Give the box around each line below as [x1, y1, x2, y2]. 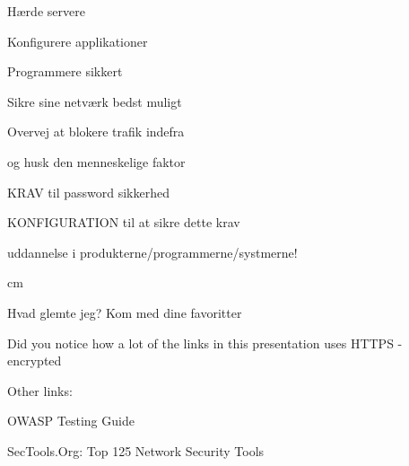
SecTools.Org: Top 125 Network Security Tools [7, 441, 265, 460]
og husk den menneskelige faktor [7, 152, 186, 171]
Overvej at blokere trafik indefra [7, 122, 185, 141]
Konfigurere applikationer [7, 31, 148, 50]
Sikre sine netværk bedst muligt [7, 92, 182, 110]
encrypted [7, 351, 62, 370]
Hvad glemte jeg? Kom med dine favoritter [7, 303, 242, 321]
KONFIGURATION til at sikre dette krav [7, 213, 240, 232]
